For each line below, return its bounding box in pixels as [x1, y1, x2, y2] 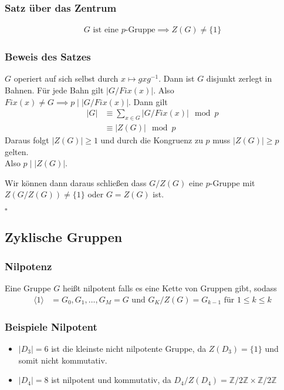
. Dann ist [158, 72, 195, 85]
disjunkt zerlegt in [206, 72, 272, 85]
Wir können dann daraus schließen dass [5, 176, 147, 189]
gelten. [5, 145, 29, 157]
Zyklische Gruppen [5, 228, 123, 246]
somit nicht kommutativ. [18, 354, 107, 366]
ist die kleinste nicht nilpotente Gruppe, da [51, 342, 207, 354]
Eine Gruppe [5, 282, 51, 294]
